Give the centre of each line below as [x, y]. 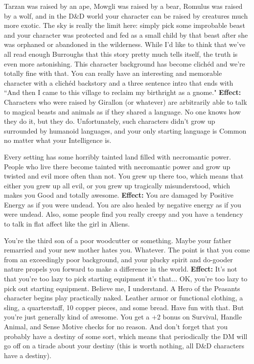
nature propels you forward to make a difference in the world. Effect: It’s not [121, 269]
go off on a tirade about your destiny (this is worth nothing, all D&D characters [124, 346]
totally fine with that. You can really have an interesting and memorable [113, 73]
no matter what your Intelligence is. [58, 140]
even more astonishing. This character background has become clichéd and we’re [125, 63]
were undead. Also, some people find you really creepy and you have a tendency [124, 214]
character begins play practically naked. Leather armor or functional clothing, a [124, 298]
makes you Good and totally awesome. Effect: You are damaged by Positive [119, 195]
